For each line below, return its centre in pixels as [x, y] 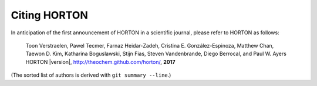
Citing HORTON [49, 15]
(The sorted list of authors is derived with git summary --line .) [91, 75]
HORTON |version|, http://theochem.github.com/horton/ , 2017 [100, 62]
